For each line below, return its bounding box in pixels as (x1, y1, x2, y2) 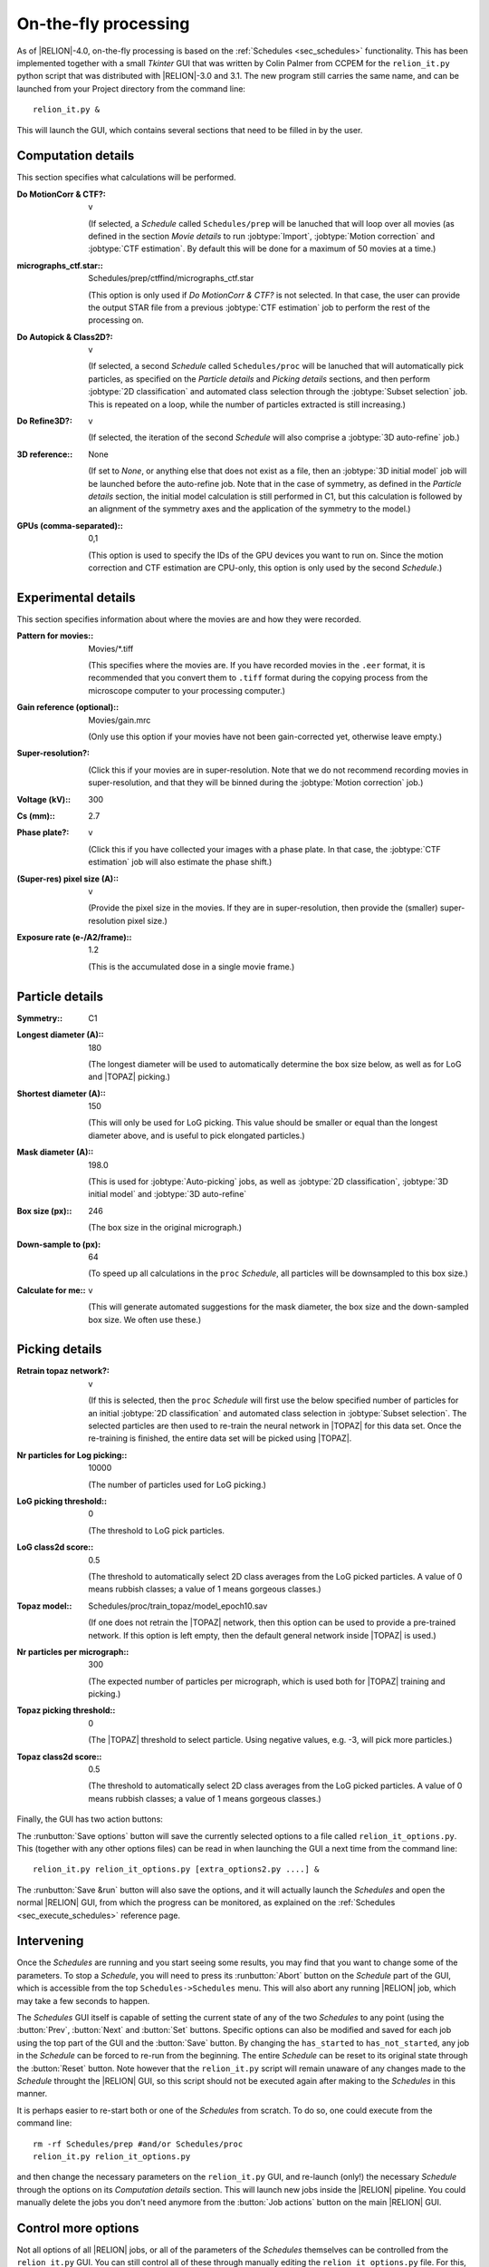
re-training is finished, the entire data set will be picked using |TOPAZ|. (88, 1433, 352, 1444)
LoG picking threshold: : (16, 1495, 108, 1506)
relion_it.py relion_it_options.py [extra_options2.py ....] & (33, 1864, 320, 1874)
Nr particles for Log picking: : (16, 1449, 128, 1460)
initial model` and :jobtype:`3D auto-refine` (88, 1189, 247, 1200)
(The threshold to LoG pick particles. (88, 1524, 225, 1536)
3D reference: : (16, 449, 73, 460)
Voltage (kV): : (16, 793, 72, 804)
